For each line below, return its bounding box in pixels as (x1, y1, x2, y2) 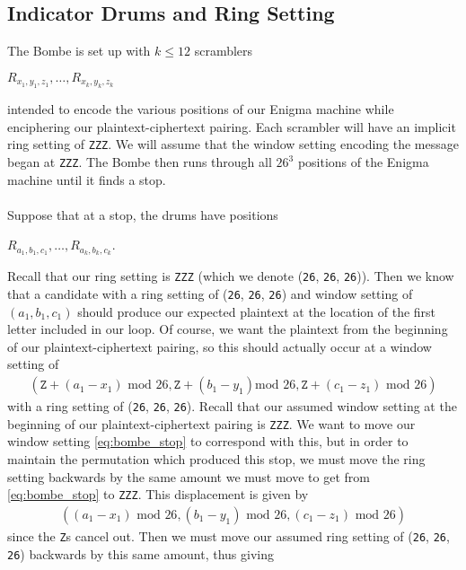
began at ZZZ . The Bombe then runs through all (7, 153, 272, 171)
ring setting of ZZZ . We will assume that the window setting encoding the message (7, 135, 459, 153)
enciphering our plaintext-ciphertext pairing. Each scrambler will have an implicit (7, 117, 456, 136)
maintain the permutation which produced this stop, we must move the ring (7, 449, 426, 468)
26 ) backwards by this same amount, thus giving (7, 544, 275, 563)
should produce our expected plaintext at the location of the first (77, 302, 436, 320)
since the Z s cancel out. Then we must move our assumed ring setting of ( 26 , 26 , (7, 526, 450, 545)
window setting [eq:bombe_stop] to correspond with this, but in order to (7, 432, 409, 451)
